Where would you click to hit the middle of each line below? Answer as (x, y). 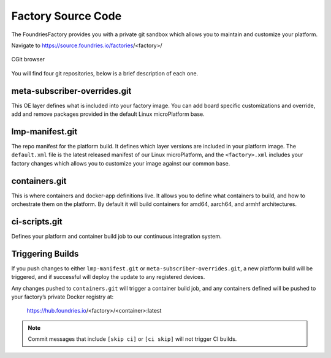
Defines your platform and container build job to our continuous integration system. (116, 236)
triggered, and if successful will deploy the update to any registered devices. (108, 277)
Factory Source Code (67, 16)
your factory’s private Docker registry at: (63, 297)
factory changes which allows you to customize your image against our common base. (121, 163)
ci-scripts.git (37, 222)
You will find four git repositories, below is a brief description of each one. (105, 73)
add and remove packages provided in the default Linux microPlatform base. (108, 114)
